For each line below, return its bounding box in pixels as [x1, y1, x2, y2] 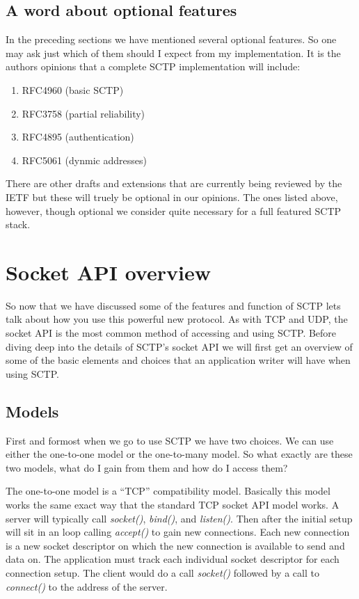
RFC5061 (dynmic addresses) [22, 152, 147, 167]
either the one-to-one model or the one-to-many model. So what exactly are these [6, 447, 353, 461]
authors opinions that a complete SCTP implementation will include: [6, 59, 301, 74]
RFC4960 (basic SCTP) [22, 82, 124, 97]
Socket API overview [6, 257, 211, 286]
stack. [6, 217, 31, 232]
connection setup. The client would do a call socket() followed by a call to [6, 565, 319, 580]
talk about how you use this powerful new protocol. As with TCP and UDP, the [6, 312, 348, 326]
